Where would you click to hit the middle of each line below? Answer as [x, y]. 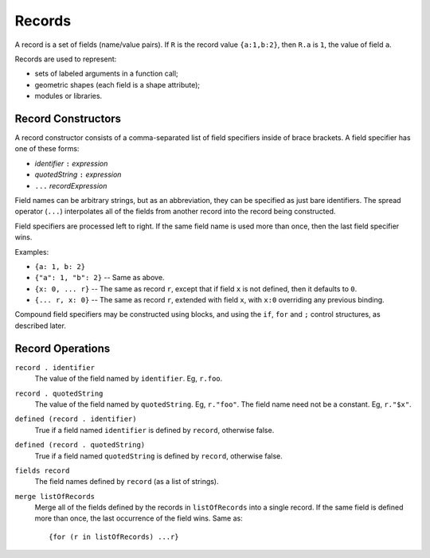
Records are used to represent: [66, 59]
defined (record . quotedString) [80, 445]
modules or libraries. [68, 96]
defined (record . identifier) [76, 419]
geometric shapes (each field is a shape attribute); [117, 84]
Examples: [32, 252]
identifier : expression [71, 163]
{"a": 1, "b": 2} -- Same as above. [100, 278]
